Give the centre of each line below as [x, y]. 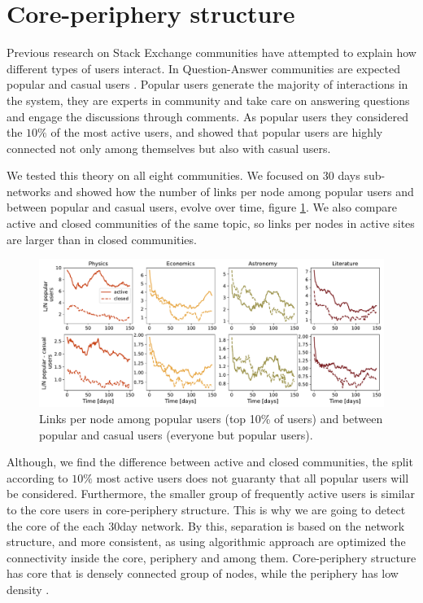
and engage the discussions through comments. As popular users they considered [207, 116]
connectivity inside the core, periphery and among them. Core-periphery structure [211, 557]
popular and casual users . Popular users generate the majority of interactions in [207, 84]
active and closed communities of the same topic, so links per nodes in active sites [211, 223]
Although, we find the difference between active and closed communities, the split [210, 462]
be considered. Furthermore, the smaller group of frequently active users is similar [211, 494]
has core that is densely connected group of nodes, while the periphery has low [203, 573]
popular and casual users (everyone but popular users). [176, 434]
